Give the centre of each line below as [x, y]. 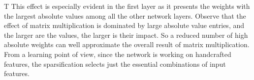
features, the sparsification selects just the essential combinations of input [115, 64]
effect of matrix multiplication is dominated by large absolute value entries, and [124, 25]
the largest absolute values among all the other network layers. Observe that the [125, 15]
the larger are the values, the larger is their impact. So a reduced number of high [126, 35]
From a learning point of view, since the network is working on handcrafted [118, 54]
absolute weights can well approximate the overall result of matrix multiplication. [127, 44]
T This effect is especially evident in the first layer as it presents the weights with [127, 6]
